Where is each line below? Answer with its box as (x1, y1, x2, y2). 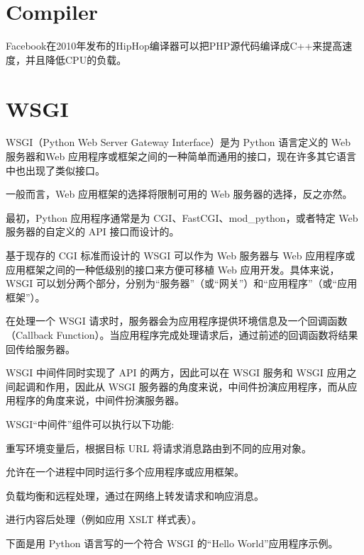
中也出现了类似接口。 (6, 162, 105, 177)
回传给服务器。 (6, 341, 75, 356)
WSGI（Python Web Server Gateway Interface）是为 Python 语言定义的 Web (6, 135, 351, 150)
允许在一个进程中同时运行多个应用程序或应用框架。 (6, 464, 244, 479)
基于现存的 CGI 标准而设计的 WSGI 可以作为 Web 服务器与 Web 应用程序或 (6, 248, 355, 262)
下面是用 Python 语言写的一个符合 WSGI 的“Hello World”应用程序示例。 (6, 535, 338, 550)
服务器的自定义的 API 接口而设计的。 (6, 224, 180, 239)
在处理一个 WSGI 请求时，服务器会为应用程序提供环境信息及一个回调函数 (6, 313, 348, 328)
